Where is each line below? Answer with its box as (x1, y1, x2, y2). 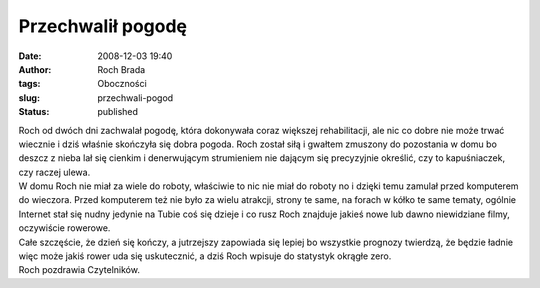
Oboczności (97, 78, 147, 90)
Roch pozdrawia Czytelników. (18, 264, 140, 276)
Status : (18, 106, 50, 118)
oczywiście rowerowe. (18, 222, 111, 234)
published (97, 106, 139, 118)
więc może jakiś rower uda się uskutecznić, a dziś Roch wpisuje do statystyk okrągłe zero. (18, 250, 392, 262)
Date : (18, 50, 42, 62)
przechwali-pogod (97, 91, 174, 104)
